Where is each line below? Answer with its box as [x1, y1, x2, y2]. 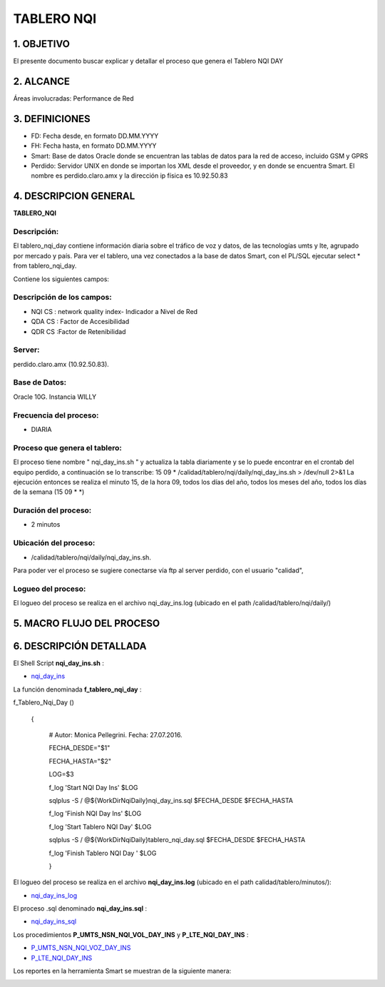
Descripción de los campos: [13, 293, 112, 303]
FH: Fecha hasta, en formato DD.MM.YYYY [31, 141, 157, 150]
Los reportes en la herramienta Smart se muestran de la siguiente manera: [13, 967, 232, 976]
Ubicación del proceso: [13, 538, 96, 548]
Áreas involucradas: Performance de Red [13, 93, 135, 103]
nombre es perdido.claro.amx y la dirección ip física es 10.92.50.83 [31, 171, 228, 180]
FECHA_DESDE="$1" [48, 744, 111, 752]
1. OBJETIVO [13, 38, 71, 50]
